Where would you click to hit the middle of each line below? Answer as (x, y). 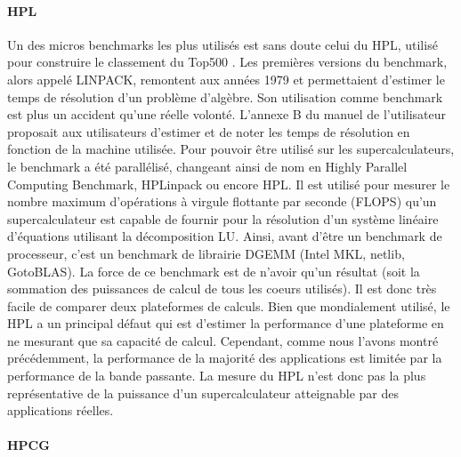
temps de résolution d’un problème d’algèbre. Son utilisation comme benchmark (225, 96)
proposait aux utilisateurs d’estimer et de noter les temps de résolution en (209, 131)
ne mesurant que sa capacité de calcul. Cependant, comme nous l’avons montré (223, 340)
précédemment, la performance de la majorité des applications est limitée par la (225, 358)
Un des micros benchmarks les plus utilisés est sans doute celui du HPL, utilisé (222, 44)
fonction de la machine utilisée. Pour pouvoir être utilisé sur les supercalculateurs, (231, 149)
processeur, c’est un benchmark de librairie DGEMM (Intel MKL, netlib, (206, 253)
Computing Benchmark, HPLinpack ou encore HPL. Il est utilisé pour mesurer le (229, 184)
